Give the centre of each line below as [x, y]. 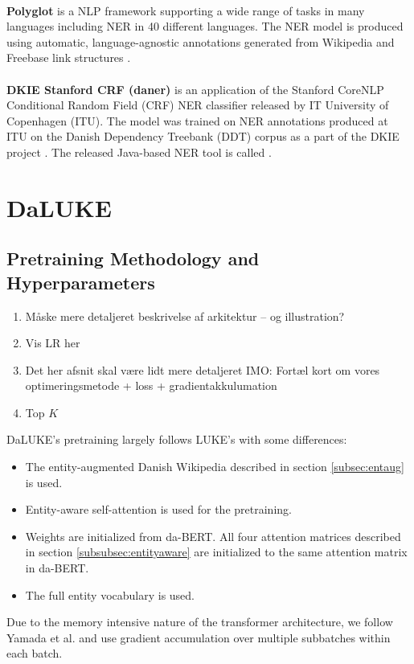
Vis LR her [53, 343]
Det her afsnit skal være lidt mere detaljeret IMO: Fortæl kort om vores [203, 369]
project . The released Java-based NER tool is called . [139, 152]
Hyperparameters [81, 282]
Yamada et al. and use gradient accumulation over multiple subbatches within [199, 637]
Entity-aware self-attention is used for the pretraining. [158, 509]
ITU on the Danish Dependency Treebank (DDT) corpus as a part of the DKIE [203, 136]
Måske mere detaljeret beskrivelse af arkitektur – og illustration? [185, 316]
